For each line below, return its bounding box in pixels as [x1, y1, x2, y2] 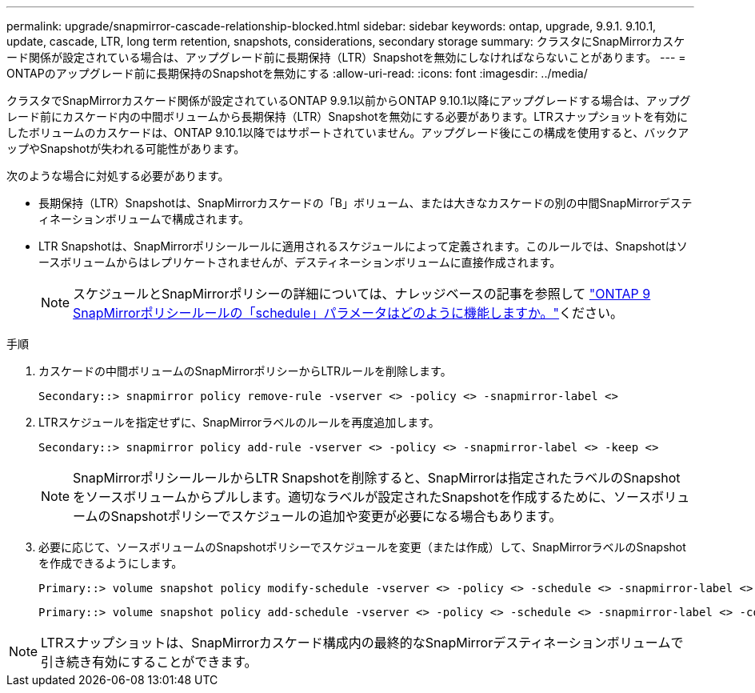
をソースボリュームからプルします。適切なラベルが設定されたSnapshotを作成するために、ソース [73, 489, 652, 505]
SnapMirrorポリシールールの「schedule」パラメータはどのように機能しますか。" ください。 [73, 305, 624, 321]
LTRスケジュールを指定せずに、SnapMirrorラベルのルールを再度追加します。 [38, 415, 440, 429]
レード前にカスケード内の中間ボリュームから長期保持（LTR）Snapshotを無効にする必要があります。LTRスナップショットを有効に [6, 110, 688, 123]
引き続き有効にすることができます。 [41, 654, 258, 670]
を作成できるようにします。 [38, 556, 183, 570]
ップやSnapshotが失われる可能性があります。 [6, 142, 246, 155]
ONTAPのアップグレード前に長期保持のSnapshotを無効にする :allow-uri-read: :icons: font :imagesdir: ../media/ [6, 66, 588, 80]
